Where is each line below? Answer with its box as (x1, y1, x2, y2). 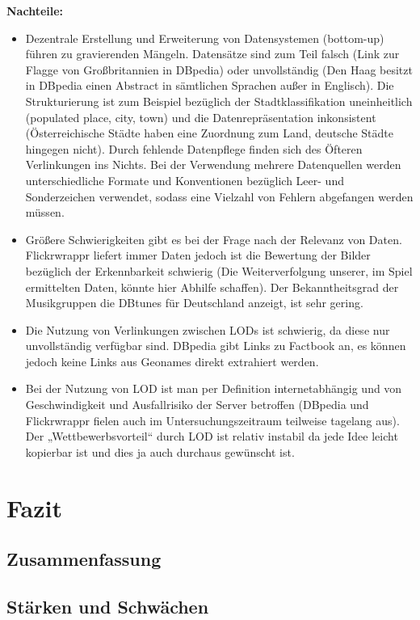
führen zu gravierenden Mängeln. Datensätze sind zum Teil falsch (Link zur (25, 45, 400, 62)
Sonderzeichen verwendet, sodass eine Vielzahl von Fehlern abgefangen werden (25, 188, 414, 205)
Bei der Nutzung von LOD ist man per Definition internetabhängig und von (25, 380, 402, 397)
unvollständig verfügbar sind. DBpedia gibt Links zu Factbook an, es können (25, 337, 406, 354)
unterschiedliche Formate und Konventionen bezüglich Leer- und (25, 171, 344, 188)
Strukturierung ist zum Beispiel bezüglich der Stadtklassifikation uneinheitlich (25, 92, 413, 109)
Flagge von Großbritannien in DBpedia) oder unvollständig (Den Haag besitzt (25, 61, 413, 78)
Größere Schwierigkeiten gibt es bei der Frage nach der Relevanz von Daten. (25, 230, 402, 247)
